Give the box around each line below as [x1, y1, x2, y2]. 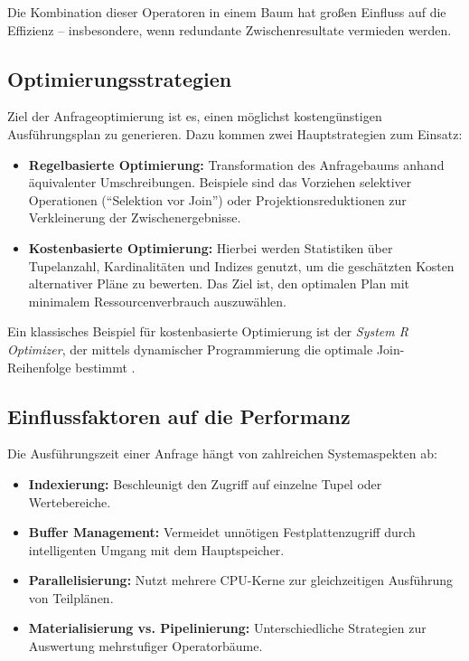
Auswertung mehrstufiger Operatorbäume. [28, 637, 263, 656]
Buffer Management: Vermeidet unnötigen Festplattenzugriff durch [28, 523, 416, 542]
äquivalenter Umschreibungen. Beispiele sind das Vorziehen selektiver [28, 173, 412, 192]
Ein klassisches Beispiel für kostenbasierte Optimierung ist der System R [7, 322, 408, 341]
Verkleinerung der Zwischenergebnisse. [28, 208, 241, 227]
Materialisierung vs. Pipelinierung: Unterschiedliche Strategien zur [28, 619, 427, 637]
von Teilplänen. [28, 588, 114, 607]
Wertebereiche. [28, 492, 111, 511]
